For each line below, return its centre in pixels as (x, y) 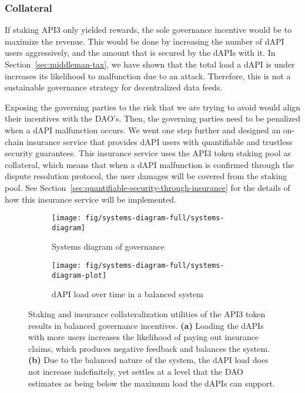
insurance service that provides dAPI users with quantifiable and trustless (159, 141)
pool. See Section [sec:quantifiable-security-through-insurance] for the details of (148, 187)
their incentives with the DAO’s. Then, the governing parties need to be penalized (152, 118)
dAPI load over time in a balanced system (128, 294)
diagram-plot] (79, 275)
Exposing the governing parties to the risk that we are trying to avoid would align (153, 107)
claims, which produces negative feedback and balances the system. (149, 348)
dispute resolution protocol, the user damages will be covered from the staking (146, 176)
